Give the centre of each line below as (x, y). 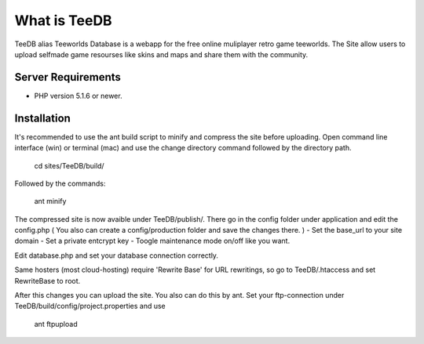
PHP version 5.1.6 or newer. (78, 96)
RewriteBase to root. (48, 281)
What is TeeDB (64, 20)
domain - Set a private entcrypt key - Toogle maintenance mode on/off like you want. (152, 241)
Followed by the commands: (60, 183)
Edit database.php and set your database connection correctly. (117, 255)
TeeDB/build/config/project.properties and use (90, 306)
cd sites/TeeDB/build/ (69, 165)
